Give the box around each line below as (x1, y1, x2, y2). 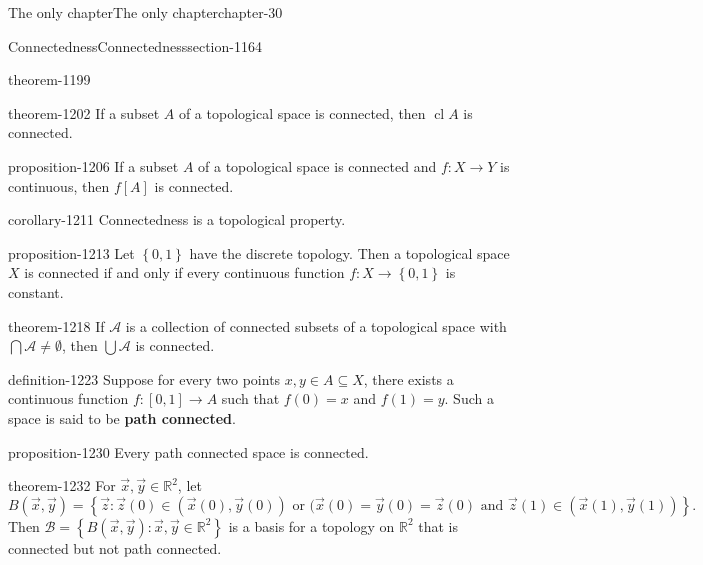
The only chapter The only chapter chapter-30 (8, 2, 283, 22)
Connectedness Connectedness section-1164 (8, 35, 262, 56)
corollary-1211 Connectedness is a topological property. (8, 209, 346, 230)
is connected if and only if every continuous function (24, 262, 345, 283)
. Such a (444, 388, 494, 409)
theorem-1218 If (8, 315, 105, 336)
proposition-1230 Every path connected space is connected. (8, 441, 369, 462)
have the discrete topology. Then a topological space (189, 242, 510, 263)
